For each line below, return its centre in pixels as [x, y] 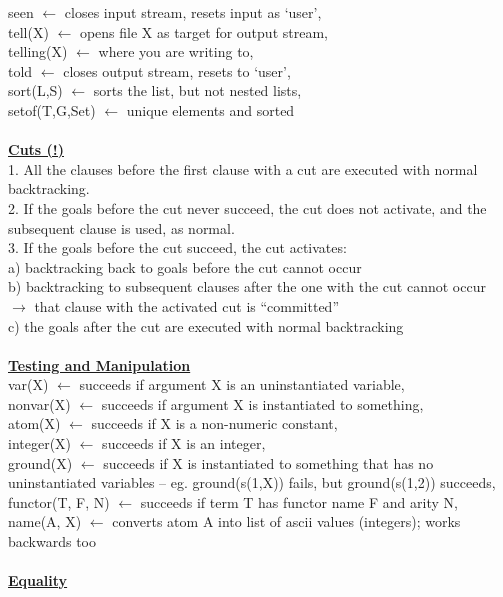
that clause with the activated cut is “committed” [187, 305]
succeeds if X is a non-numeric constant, [214, 423]
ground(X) [40, 462]
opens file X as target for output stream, [203, 31]
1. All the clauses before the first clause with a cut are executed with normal [243, 168]
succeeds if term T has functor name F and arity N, [299, 501]
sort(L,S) [35, 90]
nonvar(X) [39, 403]
